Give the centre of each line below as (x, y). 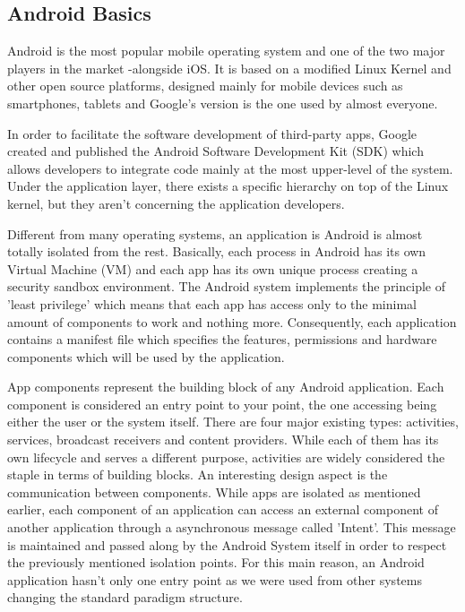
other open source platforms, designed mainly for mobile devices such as (205, 86)
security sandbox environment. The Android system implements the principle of (226, 286)
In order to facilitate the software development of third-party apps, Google (212, 133)
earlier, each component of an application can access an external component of (223, 509)
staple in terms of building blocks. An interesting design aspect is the (198, 474)
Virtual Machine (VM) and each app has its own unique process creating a (213, 268)
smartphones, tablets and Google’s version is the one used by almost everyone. (223, 103)
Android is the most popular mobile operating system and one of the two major (226, 51)
